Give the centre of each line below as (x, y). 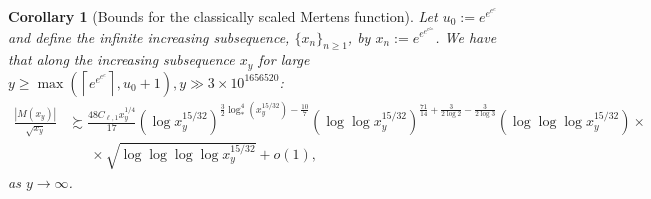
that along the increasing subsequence (121, 59)
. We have (466, 36)
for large (284, 59)
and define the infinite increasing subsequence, (149, 36)
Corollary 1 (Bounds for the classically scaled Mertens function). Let (223, 16)
